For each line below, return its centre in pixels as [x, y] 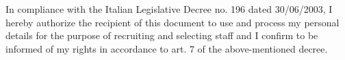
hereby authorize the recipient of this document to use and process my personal [172, 22]
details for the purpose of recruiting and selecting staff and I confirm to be [162, 35]
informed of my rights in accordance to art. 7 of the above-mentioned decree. [167, 48]
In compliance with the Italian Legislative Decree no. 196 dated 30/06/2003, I [169, 9]
